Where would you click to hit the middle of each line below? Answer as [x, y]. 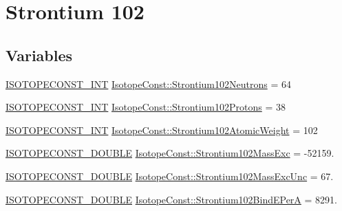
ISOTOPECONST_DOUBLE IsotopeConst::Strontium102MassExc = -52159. [170, 153]
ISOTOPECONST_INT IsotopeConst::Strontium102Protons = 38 [146, 107]
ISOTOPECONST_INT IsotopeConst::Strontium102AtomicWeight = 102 [162, 130]
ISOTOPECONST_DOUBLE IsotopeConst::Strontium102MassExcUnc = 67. [170, 176]
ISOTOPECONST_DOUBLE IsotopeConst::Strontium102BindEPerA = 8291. [171, 199]
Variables [39, 55]
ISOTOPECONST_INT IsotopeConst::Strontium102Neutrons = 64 [148, 84]
